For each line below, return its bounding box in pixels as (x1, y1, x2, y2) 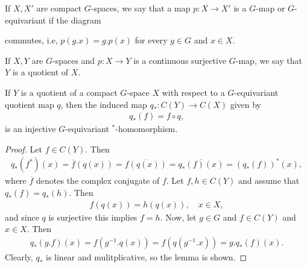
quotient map (5, 98, 54, 110)
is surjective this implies (48, 210, 138, 223)
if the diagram (48, 13, 101, 26)
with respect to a (162, 86, 225, 98)
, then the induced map (60, 98, 147, 110)
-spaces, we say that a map (90, 2, 191, 14)
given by (230, 98, 261, 110)
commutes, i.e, (5, 34, 58, 46)
